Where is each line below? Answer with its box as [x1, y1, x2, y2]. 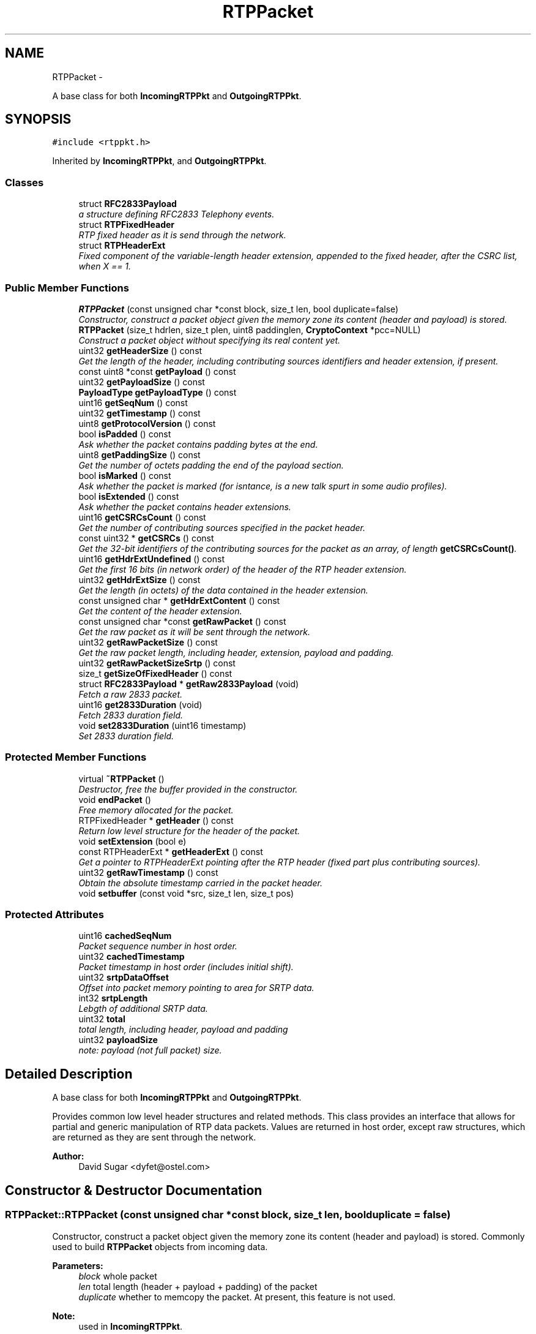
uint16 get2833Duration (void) [78, 699, 203, 710]
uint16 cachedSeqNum [78, 930, 172, 941]
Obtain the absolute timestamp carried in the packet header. [78, 877, 322, 888]
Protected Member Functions [5, 751, 147, 764]
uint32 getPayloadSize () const [78, 376, 205, 387]
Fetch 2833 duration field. [78, 709, 184, 720]
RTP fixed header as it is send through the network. [78, 230, 286, 241]
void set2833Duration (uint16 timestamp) [78, 720, 247, 731]
